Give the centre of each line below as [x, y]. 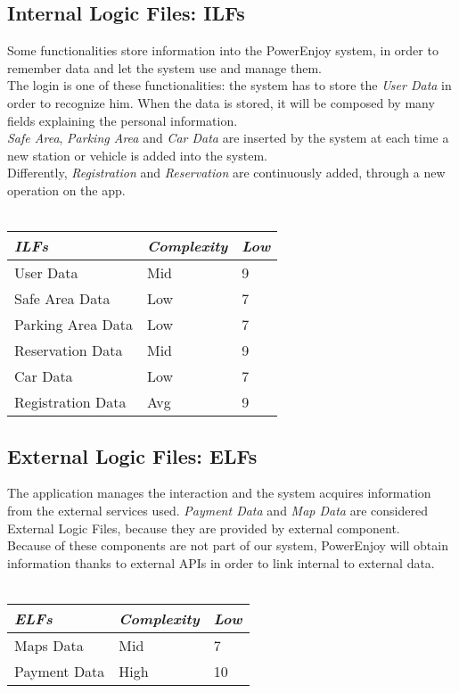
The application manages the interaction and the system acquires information [219, 493]
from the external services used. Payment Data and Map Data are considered [217, 510]
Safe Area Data [62, 299]
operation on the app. [66, 190]
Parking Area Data [74, 325]
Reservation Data [69, 351]
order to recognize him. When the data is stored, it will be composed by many [221, 102]
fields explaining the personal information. [123, 120]
